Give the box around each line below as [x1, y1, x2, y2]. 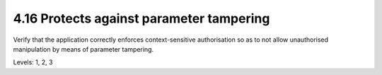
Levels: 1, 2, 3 [13, 58, 53, 67]
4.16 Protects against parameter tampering [13, 11, 270, 26]
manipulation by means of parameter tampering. [13, 45, 154, 53]
